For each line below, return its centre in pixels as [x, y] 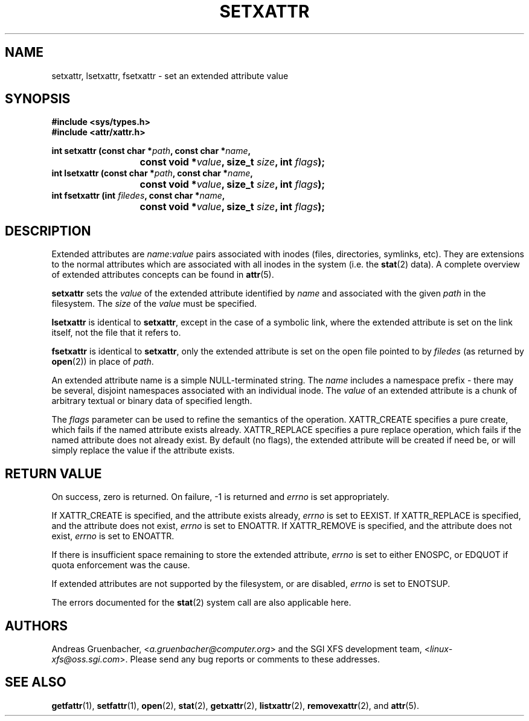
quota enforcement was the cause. [121, 565]
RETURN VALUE [53, 473]
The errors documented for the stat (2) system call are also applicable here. [201, 603]
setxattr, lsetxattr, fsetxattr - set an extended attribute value [170, 75]
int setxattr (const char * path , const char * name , [151, 151]
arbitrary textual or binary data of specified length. [152, 401]
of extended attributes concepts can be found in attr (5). [163, 275]
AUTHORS [37, 626]
